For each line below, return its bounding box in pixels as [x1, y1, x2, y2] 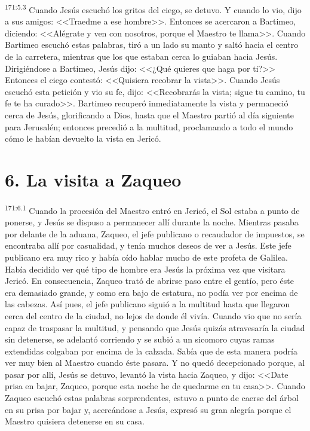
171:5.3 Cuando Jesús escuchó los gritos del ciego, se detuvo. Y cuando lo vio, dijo [5, 2, 302, 16]
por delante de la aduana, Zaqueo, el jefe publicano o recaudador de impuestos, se [5, 227, 305, 240]
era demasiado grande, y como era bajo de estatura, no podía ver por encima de [5, 286, 298, 298]
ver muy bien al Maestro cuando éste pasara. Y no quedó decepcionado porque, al [5, 356, 305, 369]
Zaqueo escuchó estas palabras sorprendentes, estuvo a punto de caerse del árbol [5, 392, 299, 404]
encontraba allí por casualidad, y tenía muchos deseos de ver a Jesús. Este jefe [5, 239, 291, 252]
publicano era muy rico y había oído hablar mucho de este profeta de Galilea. [5, 250, 288, 263]
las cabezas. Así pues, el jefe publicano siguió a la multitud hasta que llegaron [5, 298, 290, 310]
